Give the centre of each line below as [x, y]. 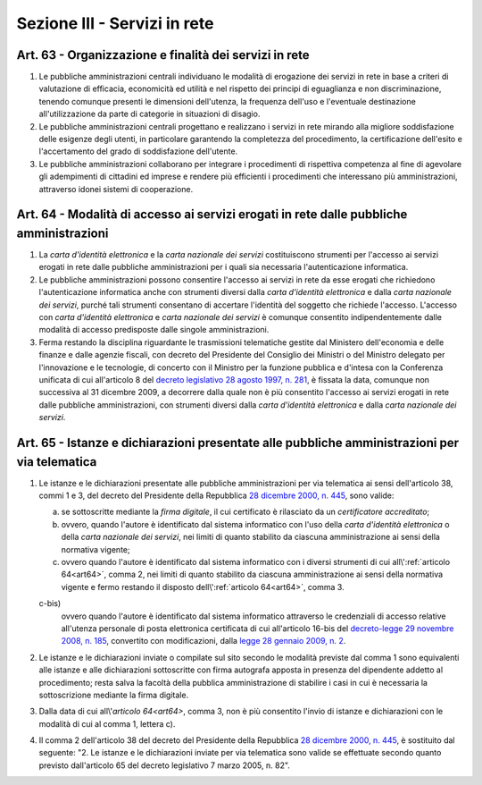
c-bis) [50, 604]
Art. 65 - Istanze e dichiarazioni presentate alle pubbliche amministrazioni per [238, 443]
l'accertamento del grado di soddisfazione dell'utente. [138, 151]
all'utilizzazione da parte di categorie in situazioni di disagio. [150, 114]
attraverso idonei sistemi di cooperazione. [116, 189]
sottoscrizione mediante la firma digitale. [114, 695]
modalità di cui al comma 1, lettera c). [107, 723]
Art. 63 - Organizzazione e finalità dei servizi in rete [163, 55]
